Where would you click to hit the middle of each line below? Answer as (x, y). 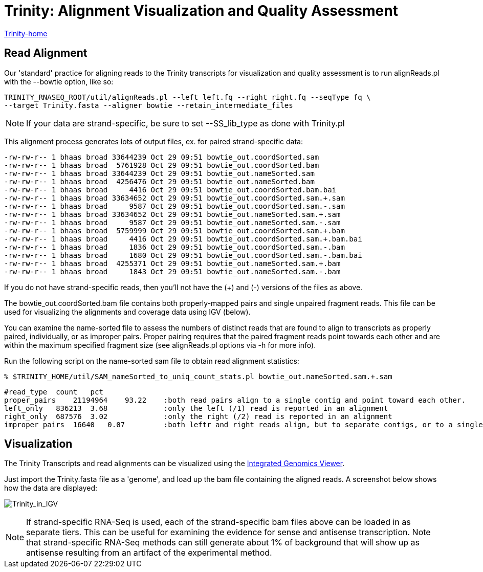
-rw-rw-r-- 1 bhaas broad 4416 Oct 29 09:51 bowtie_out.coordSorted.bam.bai (170, 190)
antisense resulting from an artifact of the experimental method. (149, 553)
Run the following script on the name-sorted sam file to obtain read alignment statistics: (152, 361)
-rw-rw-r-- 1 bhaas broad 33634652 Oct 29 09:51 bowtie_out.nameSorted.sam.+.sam (172, 214)
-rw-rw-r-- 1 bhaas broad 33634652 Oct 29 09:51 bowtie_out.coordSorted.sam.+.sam (174, 198)
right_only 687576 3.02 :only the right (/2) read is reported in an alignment (198, 416)
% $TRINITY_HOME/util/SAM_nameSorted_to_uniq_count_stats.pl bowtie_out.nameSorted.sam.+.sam (198, 376)
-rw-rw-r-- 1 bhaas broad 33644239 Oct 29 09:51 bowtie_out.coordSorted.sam (162, 157)
